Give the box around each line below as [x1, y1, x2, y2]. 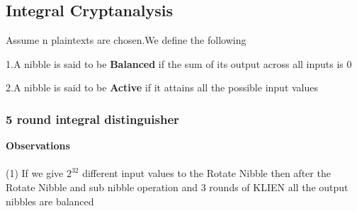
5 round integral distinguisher [6, 110, 179, 127]
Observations [6, 138, 70, 153]
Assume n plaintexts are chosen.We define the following [6, 33, 246, 47]
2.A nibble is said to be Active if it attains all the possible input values [6, 80, 319, 95]
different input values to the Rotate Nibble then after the [82, 166, 331, 181]
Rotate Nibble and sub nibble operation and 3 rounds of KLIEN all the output [6, 179, 348, 194]
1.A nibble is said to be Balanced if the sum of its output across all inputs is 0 [6, 56, 352, 71]
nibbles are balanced [6, 193, 94, 208]
